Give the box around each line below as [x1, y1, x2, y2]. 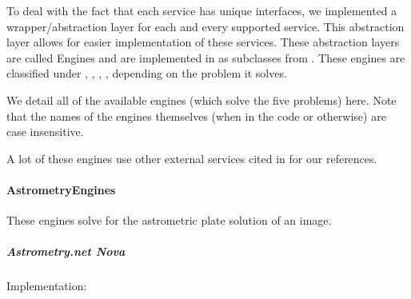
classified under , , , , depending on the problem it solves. [6, 65, 287, 82]
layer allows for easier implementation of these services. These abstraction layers [6, 34, 400, 50]
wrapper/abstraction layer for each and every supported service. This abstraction [6, 18, 405, 34]
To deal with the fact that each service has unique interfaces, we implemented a [6, 2, 397, 18]
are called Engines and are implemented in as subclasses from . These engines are [6, 49, 405, 66]
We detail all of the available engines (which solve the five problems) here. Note [6, 91, 397, 108]
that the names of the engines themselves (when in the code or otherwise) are [6, 107, 386, 124]
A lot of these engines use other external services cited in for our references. [6, 149, 377, 166]
